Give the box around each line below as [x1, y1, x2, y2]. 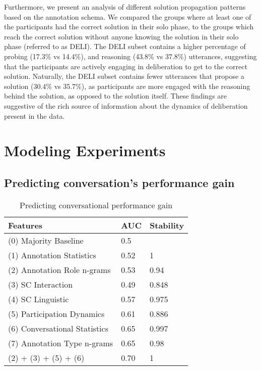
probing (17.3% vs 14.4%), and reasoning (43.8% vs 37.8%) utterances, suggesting [4, 51, 257, 61]
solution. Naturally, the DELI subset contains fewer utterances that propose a [4, 71, 244, 81]
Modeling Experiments [4, 140, 166, 161]
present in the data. [4, 110, 65, 121]
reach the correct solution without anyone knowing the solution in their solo [4, 31, 239, 41]
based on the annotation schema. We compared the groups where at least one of [4, 11, 251, 22]
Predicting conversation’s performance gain [4, 174, 235, 190]
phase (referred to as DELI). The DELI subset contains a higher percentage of [4, 41, 246, 52]
